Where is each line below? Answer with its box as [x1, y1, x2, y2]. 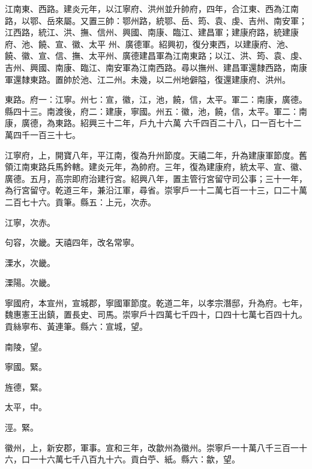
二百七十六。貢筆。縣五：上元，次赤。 [5, 195, 156, 208]
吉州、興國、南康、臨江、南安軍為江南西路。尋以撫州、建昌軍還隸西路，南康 [5, 61, 307, 73]
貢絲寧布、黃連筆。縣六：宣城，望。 [5, 320, 148, 333]
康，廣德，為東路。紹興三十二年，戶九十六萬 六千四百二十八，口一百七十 [5, 116, 293, 129]
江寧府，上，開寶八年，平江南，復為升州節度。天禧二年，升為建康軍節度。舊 [5, 148, 307, 161]
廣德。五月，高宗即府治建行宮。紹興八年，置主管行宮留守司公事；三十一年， [5, 172, 307, 184]
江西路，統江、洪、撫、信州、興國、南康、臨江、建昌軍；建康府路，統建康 [5, 26, 299, 38]
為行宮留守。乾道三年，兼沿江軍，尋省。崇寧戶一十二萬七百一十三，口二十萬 [5, 184, 307, 196]
